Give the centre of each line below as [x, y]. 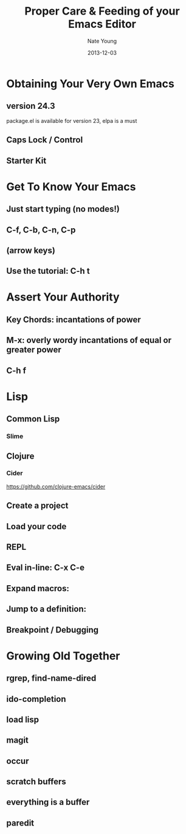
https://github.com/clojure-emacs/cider [56, 486]
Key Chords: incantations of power [74, 320]
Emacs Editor [102, 24]
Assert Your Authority [63, 297]
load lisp [23, 719]
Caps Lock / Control [45, 140]
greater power [34, 350]
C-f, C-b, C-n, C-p [41, 230]
